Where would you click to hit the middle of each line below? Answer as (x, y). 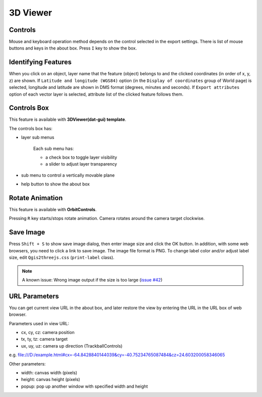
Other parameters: (27, 364)
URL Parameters (34, 296)
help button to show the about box (55, 184)
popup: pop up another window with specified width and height (84, 386)
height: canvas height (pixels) (50, 380)
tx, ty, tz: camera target (44, 339)
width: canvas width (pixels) (49, 372)
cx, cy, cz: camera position (48, 332)
